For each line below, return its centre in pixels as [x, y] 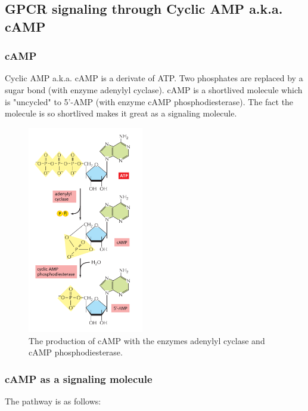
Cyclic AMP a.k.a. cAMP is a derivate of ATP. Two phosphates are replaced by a [154, 78]
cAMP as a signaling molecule [79, 378]
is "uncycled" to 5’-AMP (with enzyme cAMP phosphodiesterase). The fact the [149, 101]
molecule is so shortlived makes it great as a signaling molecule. [121, 113]
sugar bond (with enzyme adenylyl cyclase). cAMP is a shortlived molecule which [154, 89]
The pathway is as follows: [53, 401]
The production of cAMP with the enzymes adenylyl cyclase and [147, 340]
